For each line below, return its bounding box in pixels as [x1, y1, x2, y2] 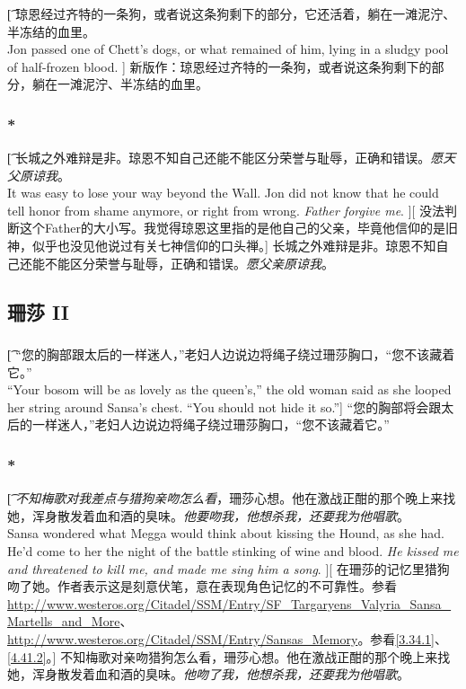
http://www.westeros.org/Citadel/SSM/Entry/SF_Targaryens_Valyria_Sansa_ [7, 594, 452, 613]
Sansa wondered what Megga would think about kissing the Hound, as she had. [7, 524, 444, 543]
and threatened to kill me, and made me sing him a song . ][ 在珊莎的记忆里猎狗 [7, 559, 450, 578]
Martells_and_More [7, 612, 120, 631]
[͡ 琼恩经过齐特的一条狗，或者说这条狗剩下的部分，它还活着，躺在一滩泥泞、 [7, 4, 456, 22]
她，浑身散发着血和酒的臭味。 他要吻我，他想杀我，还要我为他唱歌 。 [7, 506, 409, 525]
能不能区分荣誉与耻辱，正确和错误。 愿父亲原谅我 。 [31, 253, 334, 272]
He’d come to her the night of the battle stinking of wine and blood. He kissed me [7, 541, 459, 560]
